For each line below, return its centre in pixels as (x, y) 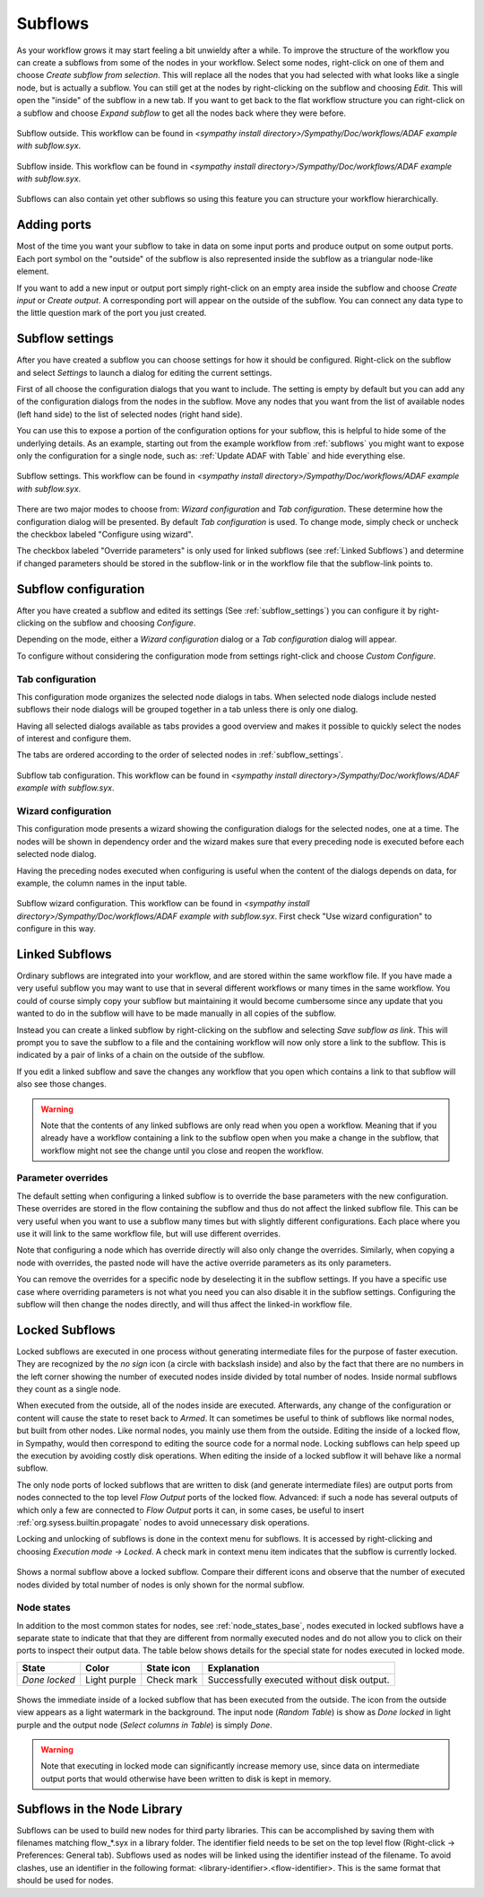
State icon (169, 1667)
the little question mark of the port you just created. (112, 313)
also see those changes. (61, 1084)
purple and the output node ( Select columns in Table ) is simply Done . (144, 1725)
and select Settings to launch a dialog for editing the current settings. (144, 372)
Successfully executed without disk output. (298, 1680)
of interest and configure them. (74, 739)
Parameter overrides (62, 1178)
